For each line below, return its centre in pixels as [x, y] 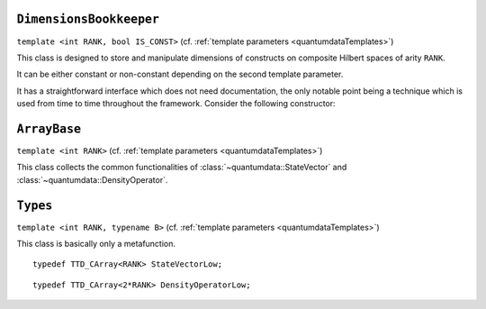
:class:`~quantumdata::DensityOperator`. [92, 179]
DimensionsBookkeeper [88, 19]
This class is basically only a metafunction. [96, 244]
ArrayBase [49, 129]
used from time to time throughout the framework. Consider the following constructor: [176, 104]
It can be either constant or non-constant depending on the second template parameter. [180, 74]
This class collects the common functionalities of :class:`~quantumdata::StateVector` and [182, 168]
